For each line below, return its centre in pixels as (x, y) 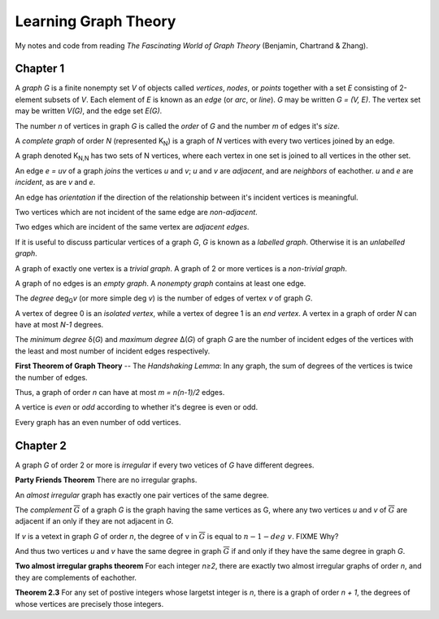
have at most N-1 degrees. (59, 325)
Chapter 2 (41, 445)
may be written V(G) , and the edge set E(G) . (89, 111)
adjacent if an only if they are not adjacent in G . (94, 521)
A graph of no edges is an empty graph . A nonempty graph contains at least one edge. (161, 283)
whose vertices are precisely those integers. (89, 604)
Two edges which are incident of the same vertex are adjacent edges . (132, 227)
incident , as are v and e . (55, 182)
